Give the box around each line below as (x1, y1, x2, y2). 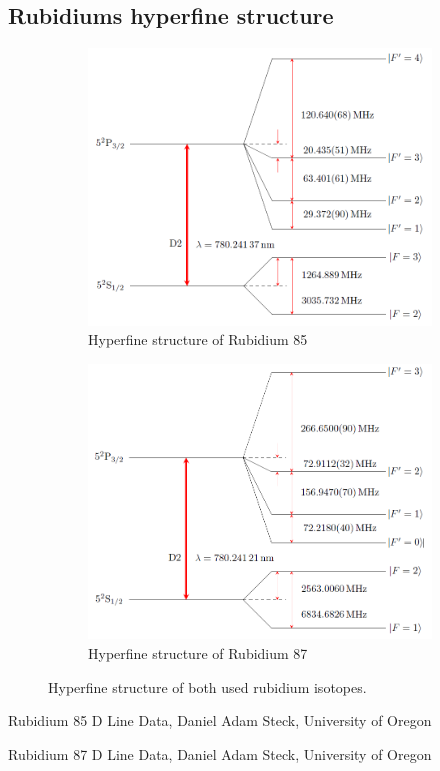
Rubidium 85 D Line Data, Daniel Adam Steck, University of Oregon (8, 710, 432, 731)
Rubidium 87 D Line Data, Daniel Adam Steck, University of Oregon (8, 743, 432, 764)
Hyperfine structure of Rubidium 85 (88, 329, 308, 350)
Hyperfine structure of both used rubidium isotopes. (48, 676, 367, 697)
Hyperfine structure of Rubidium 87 (88, 642, 308, 663)
